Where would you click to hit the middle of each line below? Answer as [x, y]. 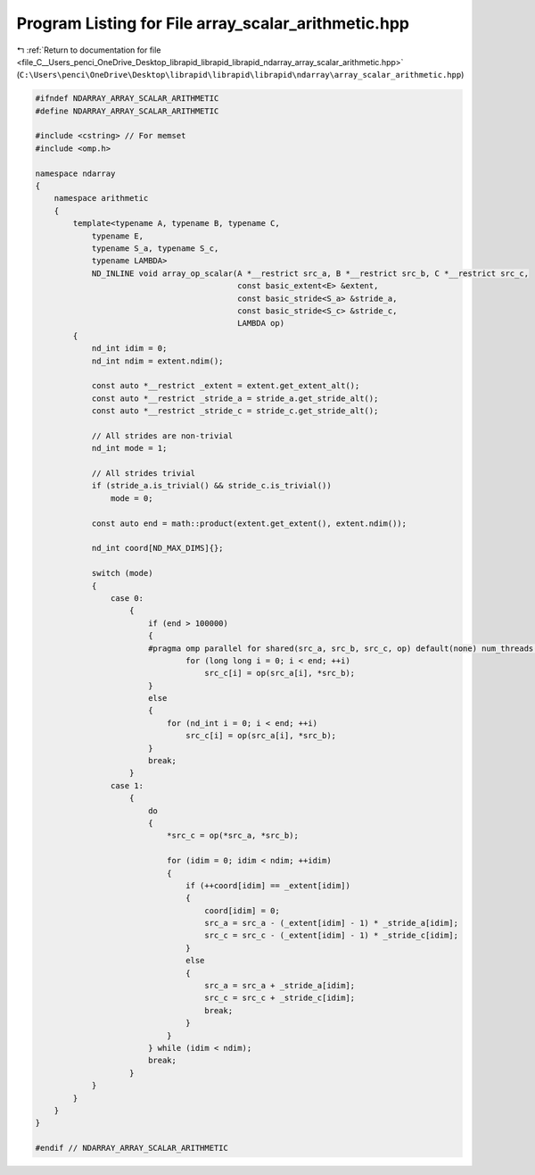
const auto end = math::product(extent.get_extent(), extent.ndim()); [249, 523]
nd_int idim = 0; [129, 349]
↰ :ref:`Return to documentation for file [89, 50]
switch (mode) [122, 573]
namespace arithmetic [101, 198]
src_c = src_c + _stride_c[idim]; [280, 998]
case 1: [127, 785]
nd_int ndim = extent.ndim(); [157, 361]
